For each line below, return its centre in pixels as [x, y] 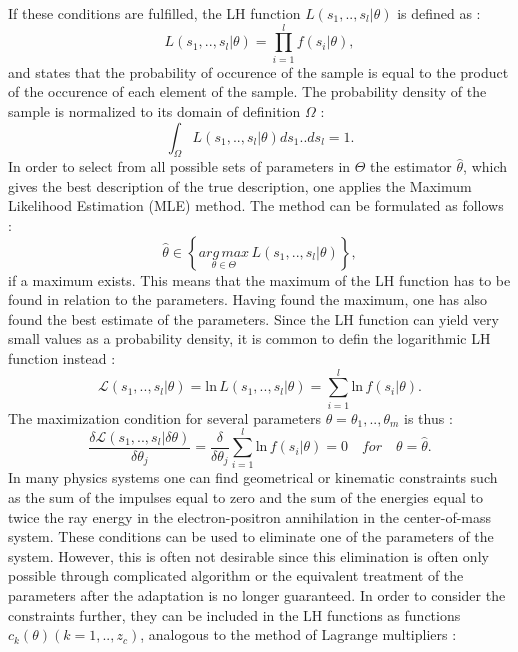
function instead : [62, 358]
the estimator [411, 166]
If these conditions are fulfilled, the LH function [154, 13]
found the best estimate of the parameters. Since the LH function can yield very [253, 318]
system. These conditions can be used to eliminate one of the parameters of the [251, 536]
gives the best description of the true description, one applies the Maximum [240, 185]
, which [485, 166]
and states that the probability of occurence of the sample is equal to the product [258, 71]
